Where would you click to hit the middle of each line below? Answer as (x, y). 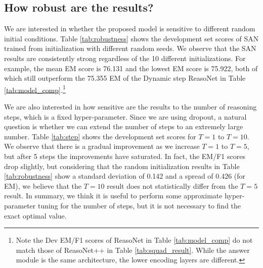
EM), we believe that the (43, 185)
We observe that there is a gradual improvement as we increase (102, 146)
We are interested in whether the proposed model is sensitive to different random (130, 29)
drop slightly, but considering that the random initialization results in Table (122, 166)
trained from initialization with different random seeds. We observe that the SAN (130, 48)
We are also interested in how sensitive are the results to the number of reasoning (130, 107)
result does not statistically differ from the (172, 185)
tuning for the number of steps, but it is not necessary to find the (139, 205)
